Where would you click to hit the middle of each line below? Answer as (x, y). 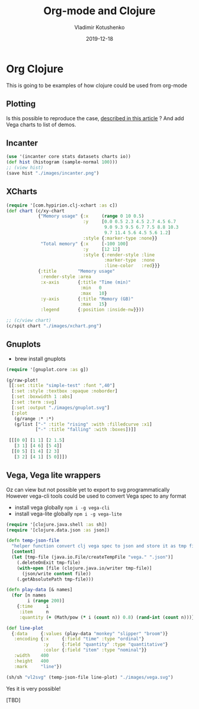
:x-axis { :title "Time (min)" (86, 282)
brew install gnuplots (40, 359)
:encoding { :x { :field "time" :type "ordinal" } (79, 639)
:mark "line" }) (38, 666)
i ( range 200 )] (46, 601)
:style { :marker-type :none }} (120, 238)
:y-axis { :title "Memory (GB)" (87, 299)
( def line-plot (25, 628)
